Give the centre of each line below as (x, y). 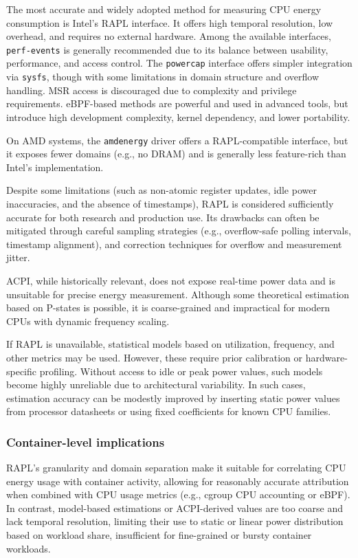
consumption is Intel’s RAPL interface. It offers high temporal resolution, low (170, 22)
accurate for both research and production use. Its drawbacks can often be (163, 217)
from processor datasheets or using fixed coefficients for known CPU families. (169, 411)
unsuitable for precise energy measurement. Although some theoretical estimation (178, 294)
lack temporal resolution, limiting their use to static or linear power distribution (175, 521)
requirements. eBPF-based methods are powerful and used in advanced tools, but (177, 103)
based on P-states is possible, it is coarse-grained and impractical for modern (168, 308)
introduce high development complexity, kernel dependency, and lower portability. (178, 116)
